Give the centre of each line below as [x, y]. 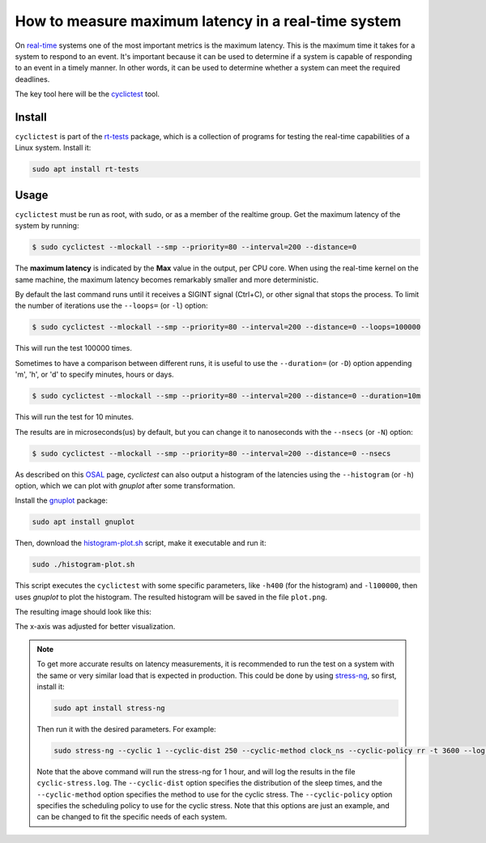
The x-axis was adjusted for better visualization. [95, 627]
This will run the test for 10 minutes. [74, 417]
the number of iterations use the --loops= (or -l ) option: [111, 306]
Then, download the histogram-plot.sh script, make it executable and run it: [141, 543]
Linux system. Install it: [53, 148]
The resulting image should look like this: [83, 612]
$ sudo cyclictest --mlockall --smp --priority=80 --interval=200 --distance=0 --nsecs [211, 453]
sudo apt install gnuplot [83, 522]
